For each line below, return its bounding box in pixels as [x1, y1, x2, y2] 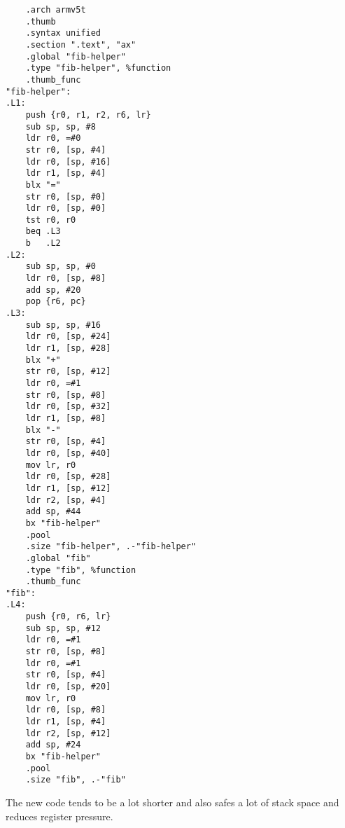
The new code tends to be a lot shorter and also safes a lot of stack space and [6, 794, 339, 809]
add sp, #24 [25, 740, 81, 750]
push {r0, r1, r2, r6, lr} [25, 109, 151, 120]
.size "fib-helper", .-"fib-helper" [25, 541, 197, 552]
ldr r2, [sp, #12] [25, 728, 111, 738]
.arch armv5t [25, 5, 86, 15]
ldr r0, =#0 [25, 133, 81, 144]
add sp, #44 [25, 506, 81, 517]
